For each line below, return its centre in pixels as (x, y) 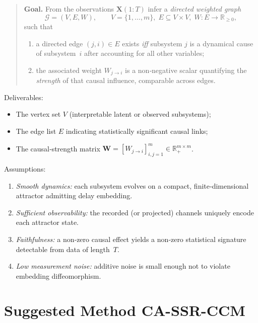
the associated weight (69, 70)
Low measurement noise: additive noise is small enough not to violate (123, 266)
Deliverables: (24, 97)
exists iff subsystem (152, 43)
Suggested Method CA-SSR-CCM (125, 310)
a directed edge (59, 43)
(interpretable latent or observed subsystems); (140, 114)
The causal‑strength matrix (58, 148)
